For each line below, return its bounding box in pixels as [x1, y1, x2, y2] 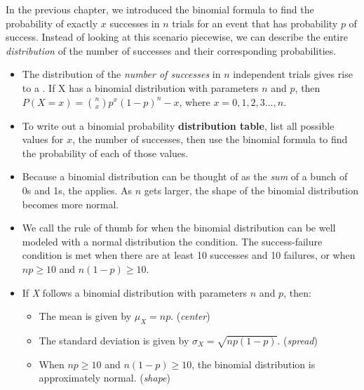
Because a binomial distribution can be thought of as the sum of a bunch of [22, 169, 348, 184]
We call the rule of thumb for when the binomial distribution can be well [22, 220, 336, 235]
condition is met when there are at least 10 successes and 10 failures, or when [22, 248, 356, 262]
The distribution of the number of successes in [22, 67, 221, 81]
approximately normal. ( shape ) [39, 370, 171, 385]
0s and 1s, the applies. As [22, 182, 133, 197]
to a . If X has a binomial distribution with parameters [22, 80, 259, 95]
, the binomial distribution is [191, 356, 316, 371]
